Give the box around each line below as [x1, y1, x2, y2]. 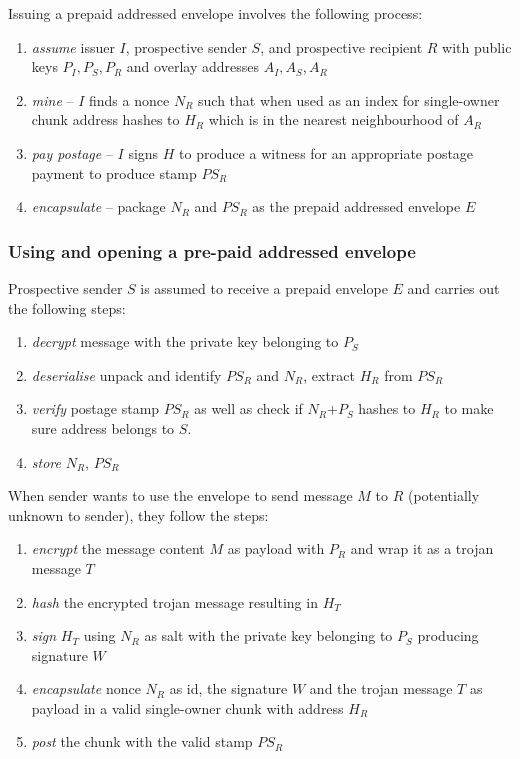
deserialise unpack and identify [31, 364, 222, 385]
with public [442, 36, 512, 57]
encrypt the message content [31, 538, 205, 559]
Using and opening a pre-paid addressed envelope [8, 238, 416, 263]
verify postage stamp [31, 398, 160, 419]
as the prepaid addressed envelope [252, 196, 461, 217]
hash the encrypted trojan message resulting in [31, 591, 318, 612]
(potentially [407, 485, 480, 506]
